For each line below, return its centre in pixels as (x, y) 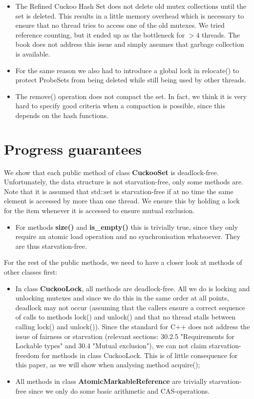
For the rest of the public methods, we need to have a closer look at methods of (123, 262)
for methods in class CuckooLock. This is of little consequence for (140, 355)
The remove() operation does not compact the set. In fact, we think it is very (131, 96)
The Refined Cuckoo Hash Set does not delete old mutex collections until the (131, 6)
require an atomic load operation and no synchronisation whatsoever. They (128, 236)
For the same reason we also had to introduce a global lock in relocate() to (127, 70)
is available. (33, 53)
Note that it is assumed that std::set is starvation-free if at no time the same (119, 191)
